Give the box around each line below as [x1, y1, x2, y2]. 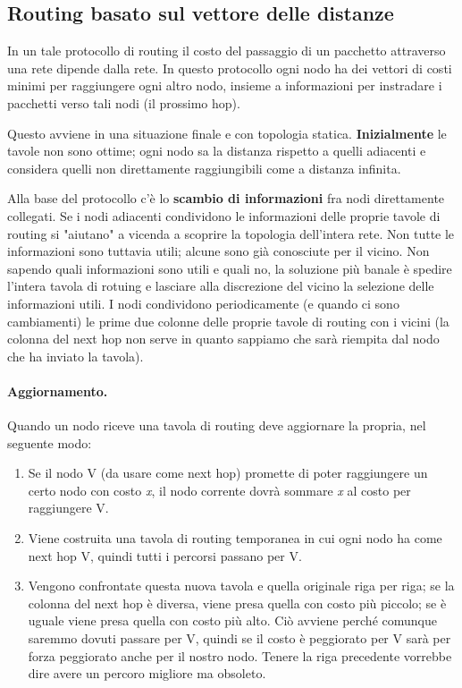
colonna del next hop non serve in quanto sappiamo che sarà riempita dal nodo [7, 329, 440, 348]
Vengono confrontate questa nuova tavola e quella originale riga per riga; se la [28, 576, 455, 595]
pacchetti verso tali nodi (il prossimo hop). [7, 93, 240, 112]
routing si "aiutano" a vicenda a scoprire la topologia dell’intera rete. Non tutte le [7, 224, 455, 242]
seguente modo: [7, 433, 92, 452]
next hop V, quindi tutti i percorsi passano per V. [28, 546, 302, 565]
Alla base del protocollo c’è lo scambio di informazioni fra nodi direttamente [7, 189, 445, 208]
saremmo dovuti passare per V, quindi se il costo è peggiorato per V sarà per [28, 629, 451, 648]
